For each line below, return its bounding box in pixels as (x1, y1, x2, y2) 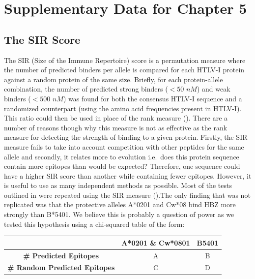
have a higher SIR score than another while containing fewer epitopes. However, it (4, 170, 252, 181)
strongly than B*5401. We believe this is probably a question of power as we (4, 209, 234, 219)
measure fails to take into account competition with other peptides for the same (4, 141, 244, 152)
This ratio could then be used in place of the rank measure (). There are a (4, 113, 228, 123)
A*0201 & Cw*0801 (121, 237, 190, 248)
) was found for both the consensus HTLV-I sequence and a (63, 93, 242, 103)
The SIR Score (4, 31, 81, 47)
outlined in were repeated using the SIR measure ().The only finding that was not (4, 189, 251, 200)
